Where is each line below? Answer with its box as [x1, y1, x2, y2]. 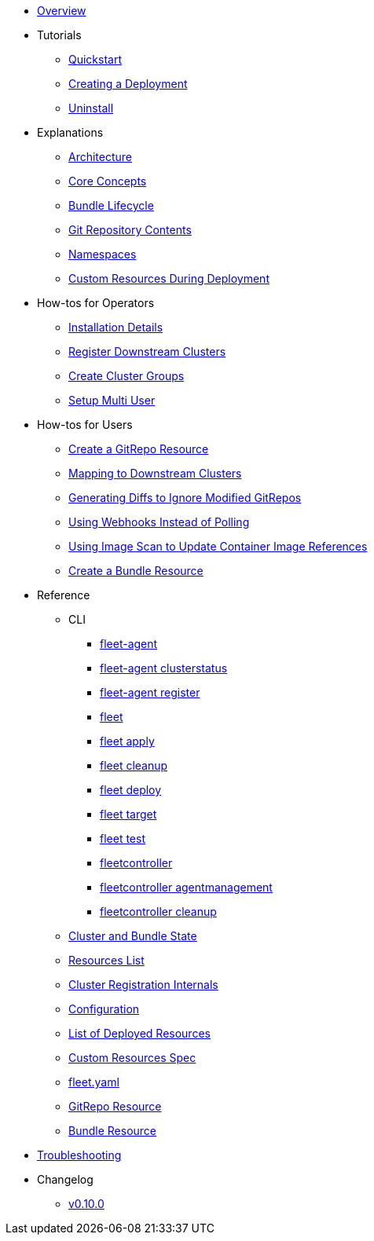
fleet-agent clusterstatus [100, 661, 228, 675]
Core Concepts [68, 174, 147, 188]
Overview [37, 4, 86, 17]
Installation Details [68, 320, 163, 334]
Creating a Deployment [68, 77, 188, 90]
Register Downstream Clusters [68, 345, 226, 358]
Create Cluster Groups [68, 369, 185, 383]
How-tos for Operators [37, 296, 155, 309]
